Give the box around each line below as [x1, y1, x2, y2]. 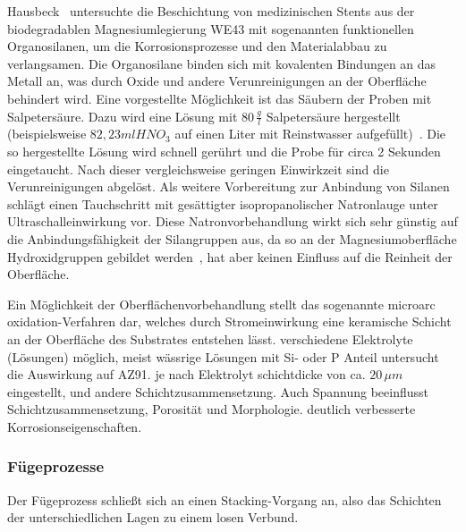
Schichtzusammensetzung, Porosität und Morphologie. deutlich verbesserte [7, 400, 416, 418]
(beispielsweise [7, 124, 87, 143]
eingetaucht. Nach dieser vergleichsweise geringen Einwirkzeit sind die [7, 159, 389, 178]
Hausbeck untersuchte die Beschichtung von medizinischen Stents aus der [7, 2, 415, 20]
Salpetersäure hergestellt [266, 106, 401, 125]
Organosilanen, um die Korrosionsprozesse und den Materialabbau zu [7, 37, 387, 55]
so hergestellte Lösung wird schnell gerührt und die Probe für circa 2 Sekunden [7, 141, 441, 160]
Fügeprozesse [7, 455, 105, 477]
